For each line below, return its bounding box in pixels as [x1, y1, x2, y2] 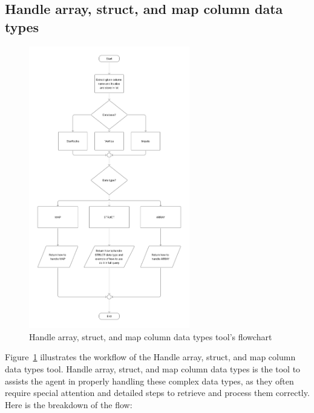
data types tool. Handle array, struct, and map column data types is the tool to [5, 363, 301, 375]
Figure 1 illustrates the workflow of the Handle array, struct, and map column [5, 351, 296, 363]
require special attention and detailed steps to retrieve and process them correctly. [5, 386, 310, 399]
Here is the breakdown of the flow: [5, 398, 132, 411]
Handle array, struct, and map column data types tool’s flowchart [29, 330, 272, 343]
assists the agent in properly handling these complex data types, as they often [5, 374, 294, 387]
